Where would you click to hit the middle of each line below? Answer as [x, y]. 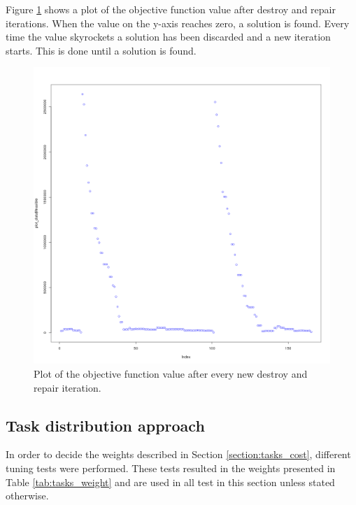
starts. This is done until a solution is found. [101, 50]
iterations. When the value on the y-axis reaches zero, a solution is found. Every [178, 23]
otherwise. [27, 496]
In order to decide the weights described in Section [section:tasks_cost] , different [178, 454]
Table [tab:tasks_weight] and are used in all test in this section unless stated [170, 482]
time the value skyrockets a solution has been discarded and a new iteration [168, 37]
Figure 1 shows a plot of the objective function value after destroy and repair [171, 9]
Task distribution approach [105, 425]
